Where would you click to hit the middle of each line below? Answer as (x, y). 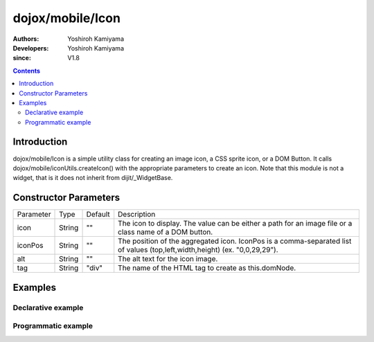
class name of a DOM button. (166, 232)
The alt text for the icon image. (168, 259)
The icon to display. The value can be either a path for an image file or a (235, 224)
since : (22, 58)
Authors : (26, 39)
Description (137, 215)
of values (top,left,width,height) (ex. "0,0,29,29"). (198, 250)
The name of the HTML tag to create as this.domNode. (207, 268)
